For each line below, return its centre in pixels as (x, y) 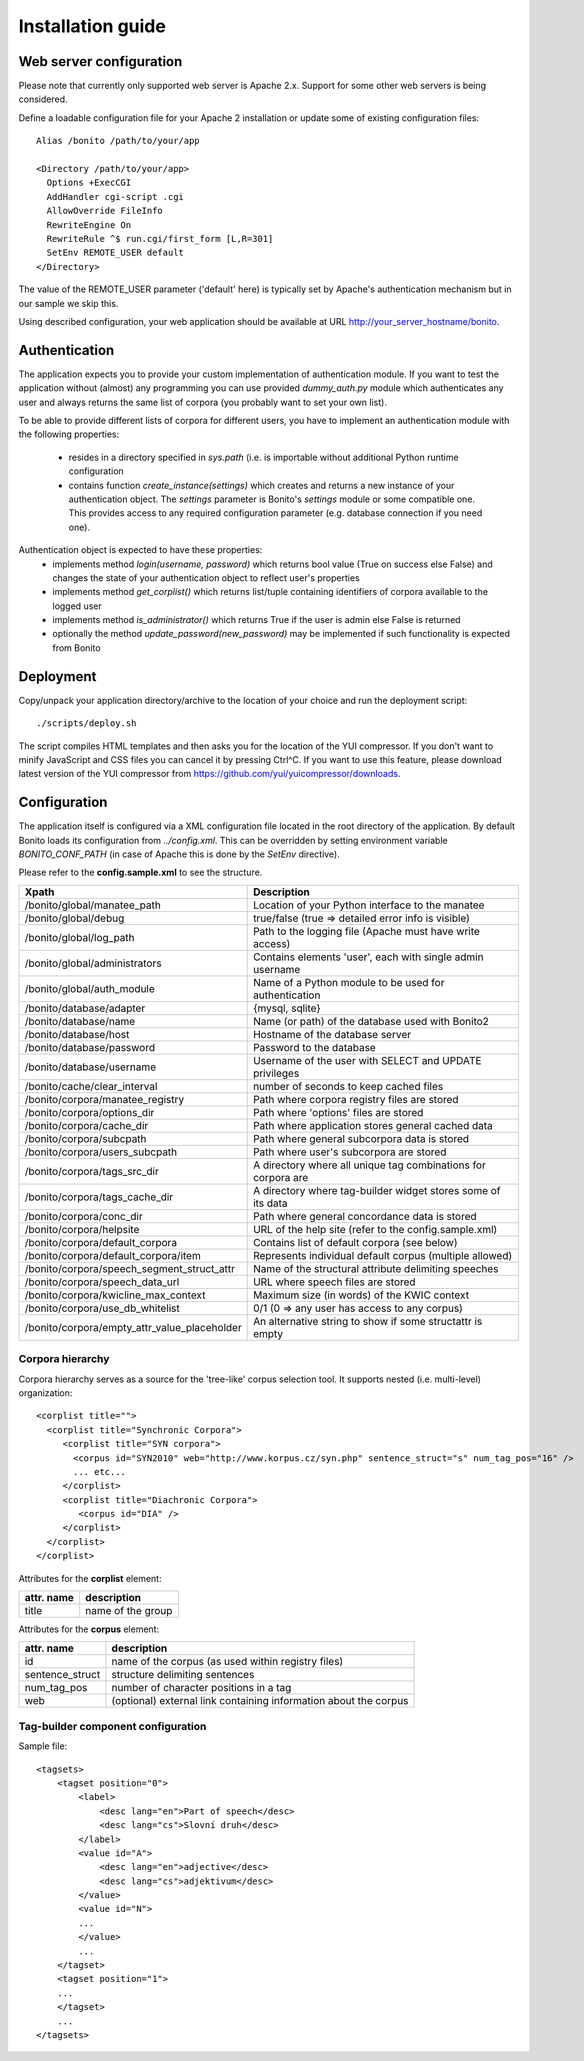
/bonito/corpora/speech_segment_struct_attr (129, 1268)
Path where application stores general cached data (373, 1125)
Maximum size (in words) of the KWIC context (361, 1295)
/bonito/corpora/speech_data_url (102, 1282)
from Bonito (76, 647)
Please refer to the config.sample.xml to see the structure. (140, 872)
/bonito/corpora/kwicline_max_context (115, 1295)
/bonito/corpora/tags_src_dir (92, 1171)
